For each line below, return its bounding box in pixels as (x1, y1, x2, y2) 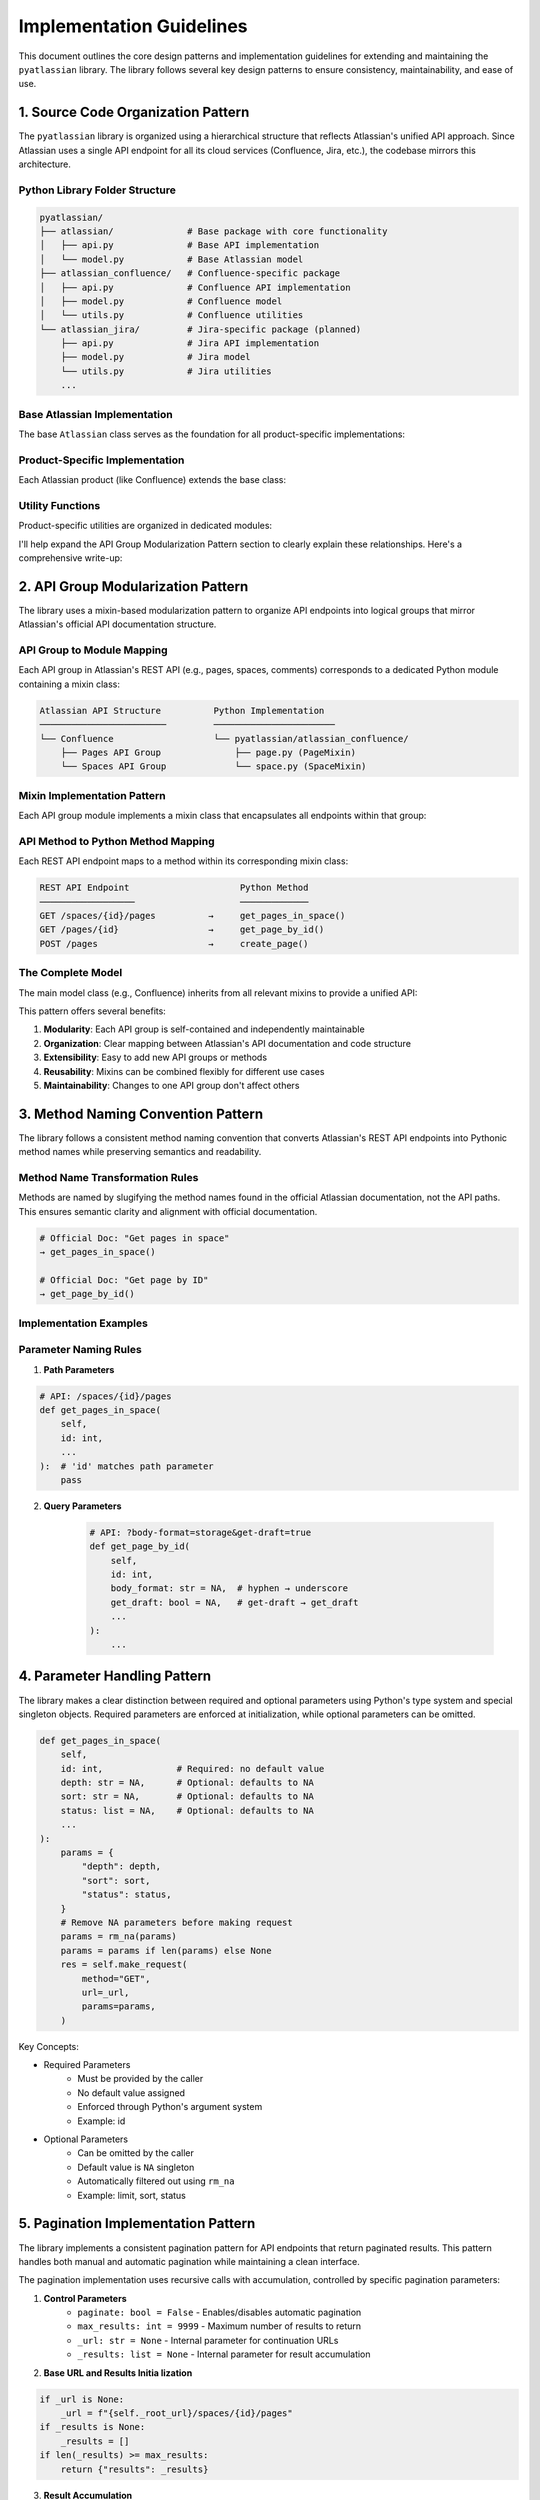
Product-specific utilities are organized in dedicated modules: (18, 520, 273, 532)
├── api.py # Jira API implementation (60, 338, 320, 349)
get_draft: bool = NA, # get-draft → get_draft (110, 1596, 359, 1608)
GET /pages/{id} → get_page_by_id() (39, 924, 325, 935)
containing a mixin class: (18, 678, 120, 690)
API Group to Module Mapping (18, 643, 169, 657)
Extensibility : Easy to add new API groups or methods (43, 1051, 268, 1064)
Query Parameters (43, 1500, 122, 1512)
